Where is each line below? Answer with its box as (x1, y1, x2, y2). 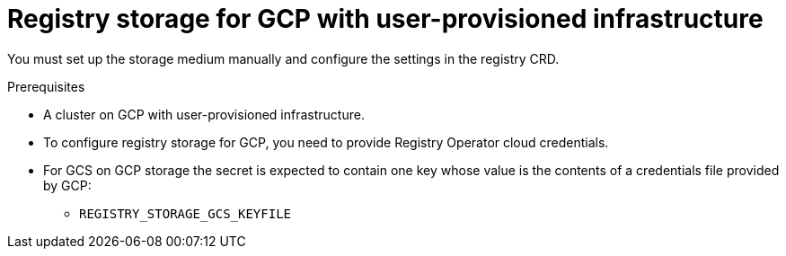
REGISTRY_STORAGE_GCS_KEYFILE (79, 206, 292, 221)
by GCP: (43, 177, 92, 193)
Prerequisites (7, 78, 85, 94)
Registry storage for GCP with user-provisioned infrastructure (7, 4, 764, 34)
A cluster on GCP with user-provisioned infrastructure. (43, 106, 365, 122)
